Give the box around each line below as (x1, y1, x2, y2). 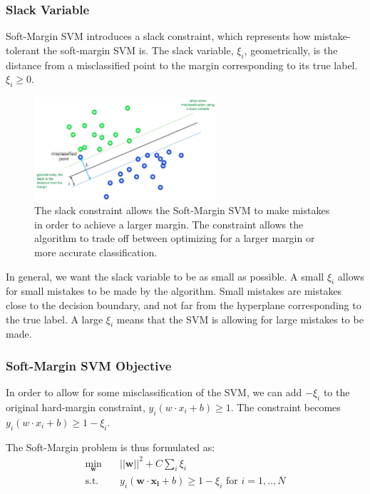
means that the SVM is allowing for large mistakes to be (116, 311, 364, 326)
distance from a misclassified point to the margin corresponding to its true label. (6, 57, 358, 72)
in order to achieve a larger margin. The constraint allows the (34, 216, 304, 231)
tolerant (6, 42, 40, 57)
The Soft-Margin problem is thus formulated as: (6, 439, 215, 454)
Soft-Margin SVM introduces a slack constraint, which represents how (6, 29, 311, 44)
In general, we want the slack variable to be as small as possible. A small (6, 268, 324, 283)
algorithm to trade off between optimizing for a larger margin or (34, 231, 315, 246)
